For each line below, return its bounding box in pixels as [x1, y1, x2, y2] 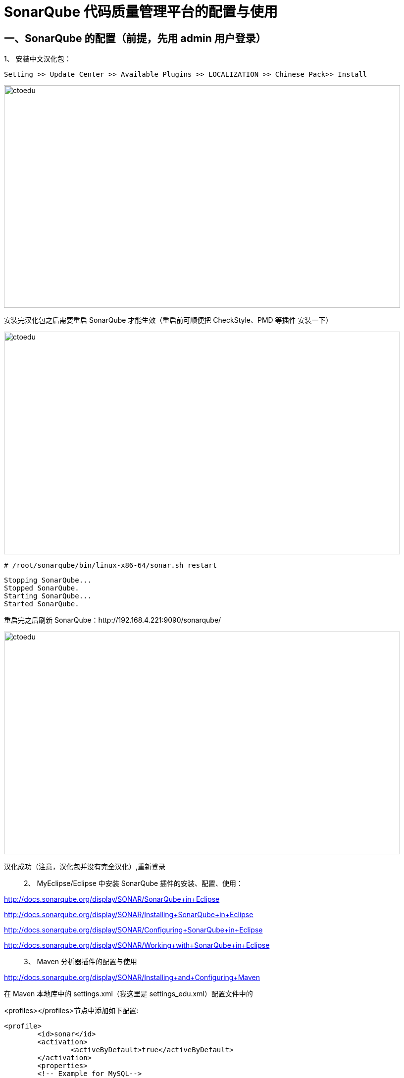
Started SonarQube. [4, 600, 79, 608]
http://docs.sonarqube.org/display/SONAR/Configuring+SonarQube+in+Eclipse [4, 926, 263, 934]
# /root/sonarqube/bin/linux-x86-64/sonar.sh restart [4, 561, 217, 570]
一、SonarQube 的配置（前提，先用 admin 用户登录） [4, 32, 266, 45]
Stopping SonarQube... [4, 576, 92, 585]
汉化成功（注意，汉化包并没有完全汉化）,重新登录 [4, 862, 166, 871]
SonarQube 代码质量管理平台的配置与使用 [4, 3, 278, 20]
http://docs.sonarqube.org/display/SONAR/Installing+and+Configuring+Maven [4, 973, 260, 982]
